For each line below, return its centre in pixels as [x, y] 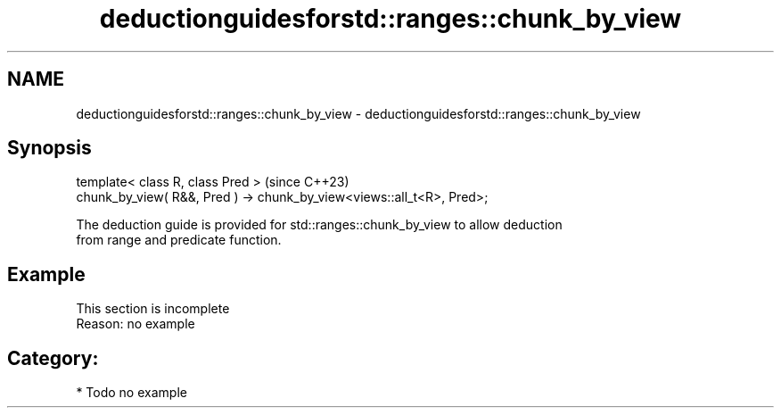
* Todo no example [132, 393]
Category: [53, 358]
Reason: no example [136, 324]
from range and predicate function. [179, 240]
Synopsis [49, 148]
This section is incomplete [153, 309]
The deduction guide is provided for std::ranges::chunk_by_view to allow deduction [319, 225]
